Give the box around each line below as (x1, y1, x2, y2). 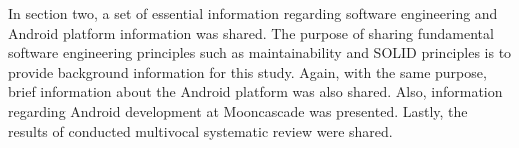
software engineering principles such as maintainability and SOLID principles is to (8, 42, 512, 63)
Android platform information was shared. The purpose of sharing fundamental (8, 22, 494, 43)
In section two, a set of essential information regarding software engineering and (8, 3, 498, 23)
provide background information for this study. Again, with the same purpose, (8, 61, 487, 82)
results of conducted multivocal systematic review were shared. (8, 120, 393, 141)
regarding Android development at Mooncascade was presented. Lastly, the (8, 100, 468, 121)
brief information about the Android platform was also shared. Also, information (8, 81, 503, 102)
